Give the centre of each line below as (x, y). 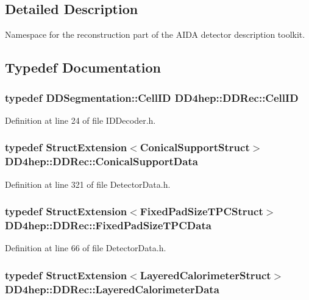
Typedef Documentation (83, 67)
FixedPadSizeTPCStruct (201, 211)
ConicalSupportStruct (195, 147)
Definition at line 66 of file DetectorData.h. (86, 248)
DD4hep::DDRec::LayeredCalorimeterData (112, 289)
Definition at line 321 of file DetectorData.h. (88, 184)
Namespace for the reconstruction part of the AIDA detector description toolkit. (155, 34)
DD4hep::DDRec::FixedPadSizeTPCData (108, 225)
